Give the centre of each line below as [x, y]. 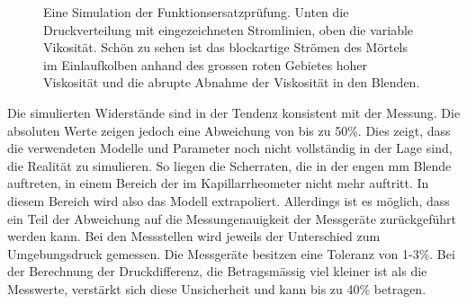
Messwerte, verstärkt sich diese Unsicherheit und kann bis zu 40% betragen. [217, 288]
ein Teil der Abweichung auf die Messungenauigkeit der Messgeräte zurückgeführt [232, 218]
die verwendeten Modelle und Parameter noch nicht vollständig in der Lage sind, [230, 148]
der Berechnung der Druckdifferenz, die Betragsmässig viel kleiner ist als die [217, 271]
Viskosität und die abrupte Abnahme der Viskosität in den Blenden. [232, 82]
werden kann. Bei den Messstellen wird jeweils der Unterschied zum [194, 236]
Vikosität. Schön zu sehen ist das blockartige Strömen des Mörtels [226, 47]
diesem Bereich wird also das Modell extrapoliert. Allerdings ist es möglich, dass [229, 200]
